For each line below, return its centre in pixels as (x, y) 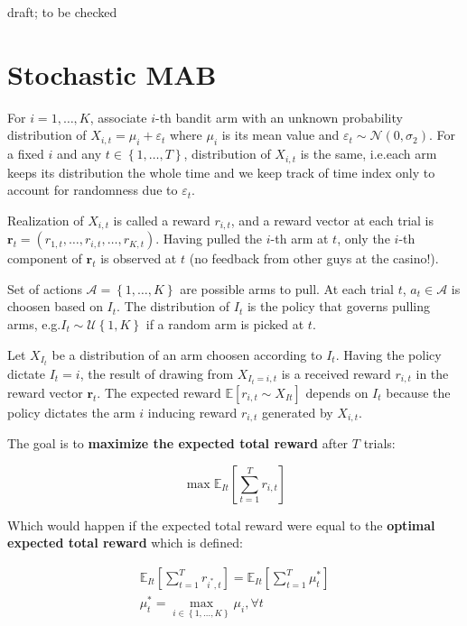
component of (45, 258)
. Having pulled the (209, 239)
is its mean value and (280, 135)
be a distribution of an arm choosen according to (187, 354)
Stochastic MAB (112, 74)
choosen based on (55, 306)
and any (79, 154)
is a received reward (336, 373)
